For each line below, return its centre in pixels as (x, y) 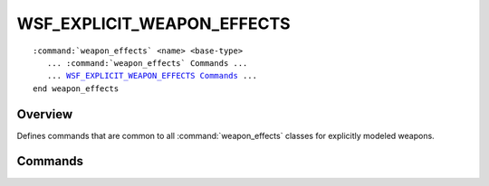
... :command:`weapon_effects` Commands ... (147, 63)
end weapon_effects (76, 88)
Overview (45, 114)
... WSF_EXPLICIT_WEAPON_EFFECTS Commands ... (152, 76)
